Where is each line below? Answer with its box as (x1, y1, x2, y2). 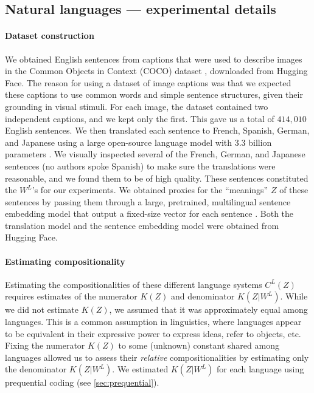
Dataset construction (5, 29, 94, 42)
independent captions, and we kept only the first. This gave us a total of (5, 112, 274, 125)
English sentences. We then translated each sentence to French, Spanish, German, (5, 124, 310, 137)
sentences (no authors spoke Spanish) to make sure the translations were (5, 159, 276, 172)
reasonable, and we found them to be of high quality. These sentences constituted (5, 171, 309, 184)
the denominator (5, 363, 67, 375)
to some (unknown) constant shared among (118, 339, 279, 352)
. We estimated (112, 363, 169, 375)
